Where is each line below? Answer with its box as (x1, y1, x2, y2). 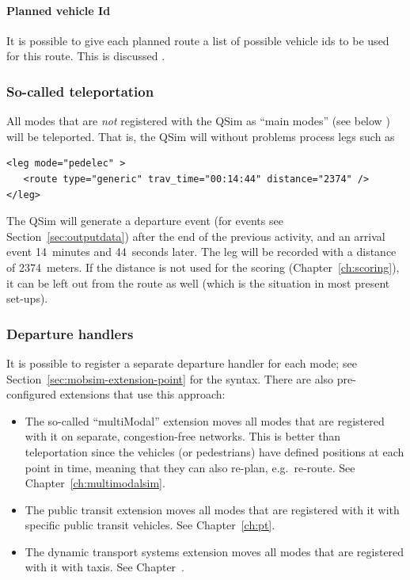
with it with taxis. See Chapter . (25, 559, 184, 575)
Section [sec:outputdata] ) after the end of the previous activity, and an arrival (6, 227, 385, 244)
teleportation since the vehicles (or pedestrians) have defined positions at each (25, 443, 404, 460)
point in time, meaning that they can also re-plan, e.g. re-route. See (25, 459, 355, 475)
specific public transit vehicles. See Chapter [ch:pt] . (25, 517, 275, 533)
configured (6, 386, 57, 403)
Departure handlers (6, 323, 134, 343)
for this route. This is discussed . (6, 48, 165, 64)
